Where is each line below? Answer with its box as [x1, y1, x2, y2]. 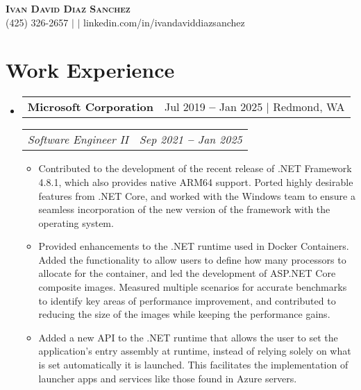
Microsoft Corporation [27, 99, 153, 115]
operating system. [38, 215, 114, 230]
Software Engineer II [27, 131, 128, 148]
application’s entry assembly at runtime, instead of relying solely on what [38, 344, 351, 358]
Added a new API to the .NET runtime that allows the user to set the [38, 330, 338, 344]
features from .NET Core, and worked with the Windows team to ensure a [38, 188, 355, 203]
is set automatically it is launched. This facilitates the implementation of [38, 357, 349, 372]
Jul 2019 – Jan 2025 [164, 99, 263, 115]
